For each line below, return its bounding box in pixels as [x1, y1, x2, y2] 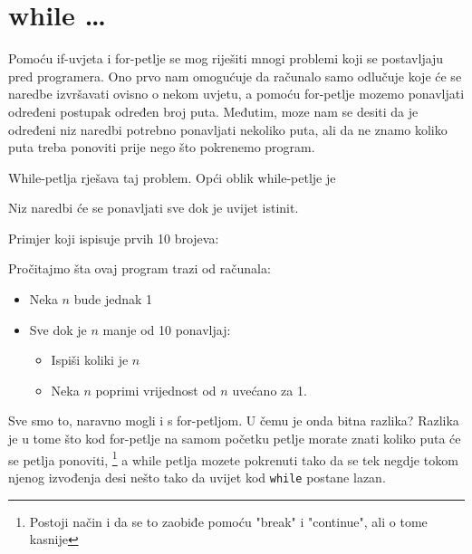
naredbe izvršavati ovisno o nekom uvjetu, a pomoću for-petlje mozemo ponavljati [8, 84, 465, 103]
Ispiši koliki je [51, 350, 129, 369]
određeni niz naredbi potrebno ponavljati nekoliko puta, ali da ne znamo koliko [8, 119, 448, 138]
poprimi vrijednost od [95, 380, 217, 399]
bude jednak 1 [73, 290, 152, 309]
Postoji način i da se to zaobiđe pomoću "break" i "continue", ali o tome [29, 511, 428, 530]
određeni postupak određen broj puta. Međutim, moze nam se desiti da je [8, 101, 419, 120]
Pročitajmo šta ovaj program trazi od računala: [8, 259, 271, 278]
